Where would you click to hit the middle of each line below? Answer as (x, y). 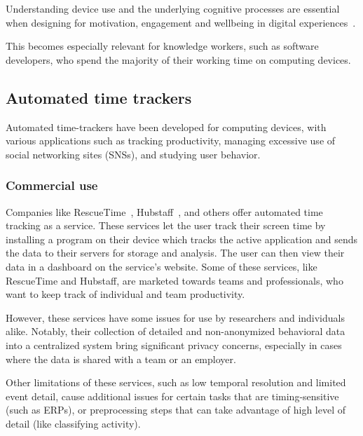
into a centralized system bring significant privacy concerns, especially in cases (174, 345)
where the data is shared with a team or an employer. (121, 359)
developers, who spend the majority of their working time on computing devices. (178, 59)
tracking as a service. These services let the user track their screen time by (166, 225)
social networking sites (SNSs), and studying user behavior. (133, 154)
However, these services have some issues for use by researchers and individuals (175, 317)
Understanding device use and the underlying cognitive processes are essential (173, 8)
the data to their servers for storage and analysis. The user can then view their (175, 253)
